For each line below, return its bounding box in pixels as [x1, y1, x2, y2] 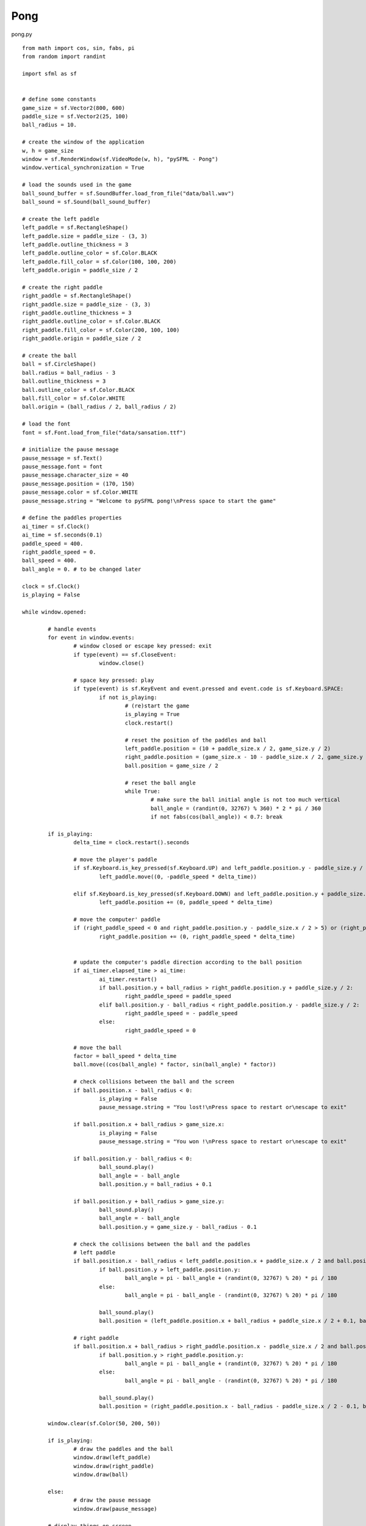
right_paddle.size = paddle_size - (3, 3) [22, 301, 151, 308]
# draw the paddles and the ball [73, 1445, 174, 1452]
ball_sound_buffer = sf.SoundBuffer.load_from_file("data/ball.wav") [22, 190, 235, 197]
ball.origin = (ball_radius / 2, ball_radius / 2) [22, 403, 177, 410]
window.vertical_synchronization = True [22, 164, 145, 171]
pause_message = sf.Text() [22, 455, 103, 461]
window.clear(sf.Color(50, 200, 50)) [48, 1420, 161, 1427]
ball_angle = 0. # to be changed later [22, 565, 142, 573]
